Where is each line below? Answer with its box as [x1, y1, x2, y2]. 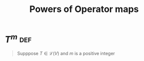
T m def [5, 31, 32, 45]
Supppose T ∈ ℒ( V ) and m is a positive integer [17, 50, 115, 56]
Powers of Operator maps [29, 3, 139, 15]
